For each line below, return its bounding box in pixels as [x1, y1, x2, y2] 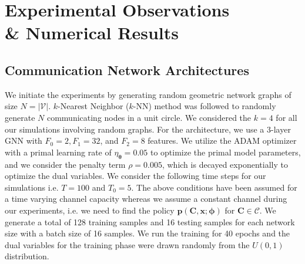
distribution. [5, 250, 49, 262]
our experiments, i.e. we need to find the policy [5, 204, 175, 216]
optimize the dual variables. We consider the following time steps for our [5, 170, 266, 182]
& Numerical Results [5, 21, 179, 45]
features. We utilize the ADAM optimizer [148, 134, 297, 147]
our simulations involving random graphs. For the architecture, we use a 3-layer [5, 123, 291, 135]
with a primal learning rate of [5, 145, 112, 158]
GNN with [5, 134, 42, 147]
